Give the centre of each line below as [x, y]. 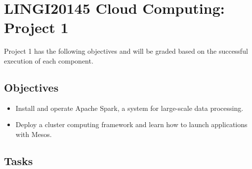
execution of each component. [49, 60]
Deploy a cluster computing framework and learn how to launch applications [131, 124]
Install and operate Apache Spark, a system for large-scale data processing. [129, 108]
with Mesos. [34, 134]
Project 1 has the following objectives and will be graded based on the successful [126, 51]
